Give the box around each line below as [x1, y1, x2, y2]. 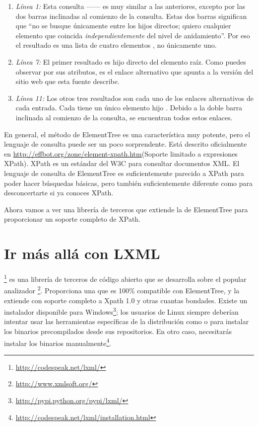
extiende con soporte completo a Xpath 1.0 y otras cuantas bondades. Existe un [4, 295, 248, 305]
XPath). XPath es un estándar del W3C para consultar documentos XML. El [4, 158, 240, 169]
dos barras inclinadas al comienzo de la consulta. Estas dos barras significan [15, 10, 247, 21]
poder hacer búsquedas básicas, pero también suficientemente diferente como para [4, 177, 253, 188]
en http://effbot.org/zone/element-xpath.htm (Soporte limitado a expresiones [4, 148, 238, 159]
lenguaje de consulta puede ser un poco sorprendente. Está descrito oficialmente [4, 139, 247, 149]
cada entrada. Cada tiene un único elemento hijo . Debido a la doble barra [15, 102, 242, 113]
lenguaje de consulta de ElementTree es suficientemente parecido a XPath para [4, 168, 244, 178]
